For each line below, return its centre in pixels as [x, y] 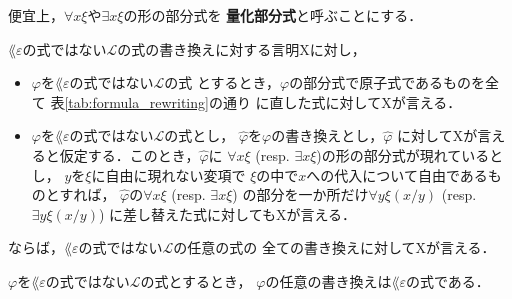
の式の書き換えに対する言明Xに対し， [241, 48]
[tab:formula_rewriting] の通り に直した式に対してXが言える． [263, 101]
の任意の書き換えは [328, 280]
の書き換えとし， [327, 135]
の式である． [447, 280]
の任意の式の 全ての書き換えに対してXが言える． [334, 247]
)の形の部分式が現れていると [410, 154]
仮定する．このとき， [129, 154]
